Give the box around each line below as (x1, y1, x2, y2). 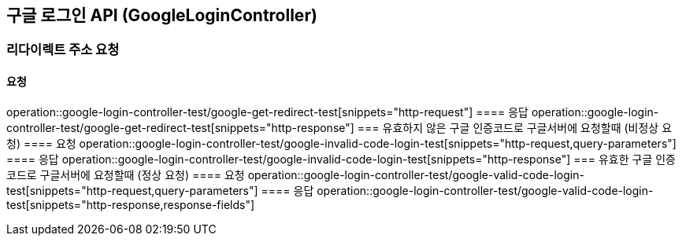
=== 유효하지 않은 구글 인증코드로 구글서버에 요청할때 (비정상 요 (357, 120, 673, 134)
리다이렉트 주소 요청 (6, 42, 120, 58)
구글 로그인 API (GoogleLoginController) (6, 5, 317, 25)
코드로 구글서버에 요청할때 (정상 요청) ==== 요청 (6, 167, 245, 181)
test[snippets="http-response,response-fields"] (6, 197, 255, 211)
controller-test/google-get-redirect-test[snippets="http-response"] (6, 120, 354, 134)
